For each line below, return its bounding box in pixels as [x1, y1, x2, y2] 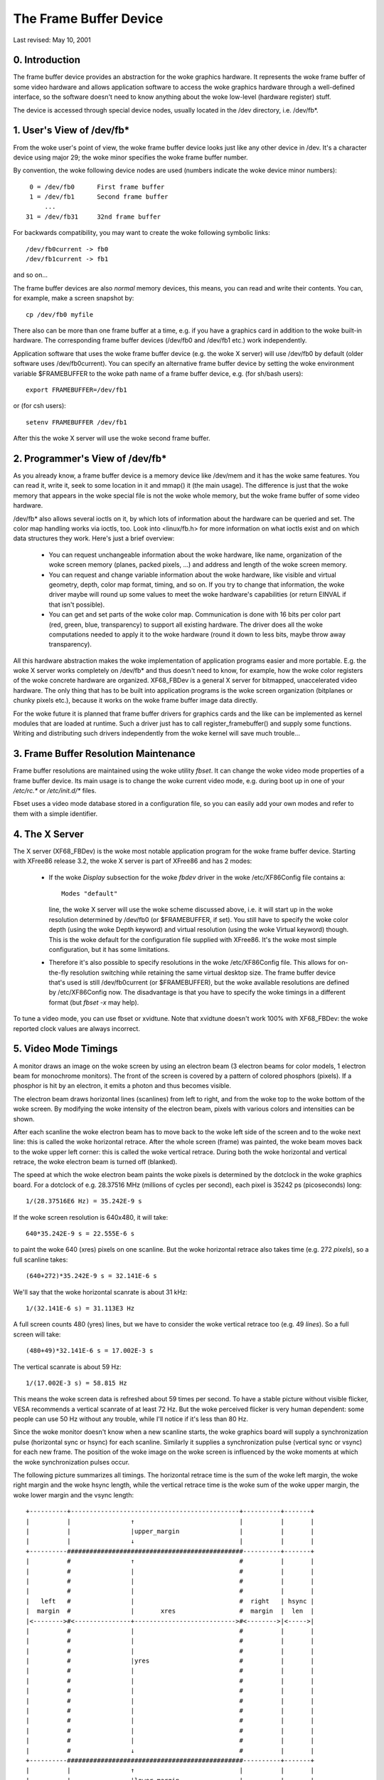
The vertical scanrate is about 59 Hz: [13, 1362, 122, 1371]
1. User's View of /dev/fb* [13, 125, 130, 137]
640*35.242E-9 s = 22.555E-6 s [26, 1230, 135, 1238]
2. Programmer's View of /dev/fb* [13, 452, 167, 464]
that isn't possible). [48, 600, 105, 609]
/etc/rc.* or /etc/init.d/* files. [13, 787, 97, 795]
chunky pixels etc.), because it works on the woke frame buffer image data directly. [13, 696, 258, 705]
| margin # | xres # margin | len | [26, 1607, 315, 1616]
